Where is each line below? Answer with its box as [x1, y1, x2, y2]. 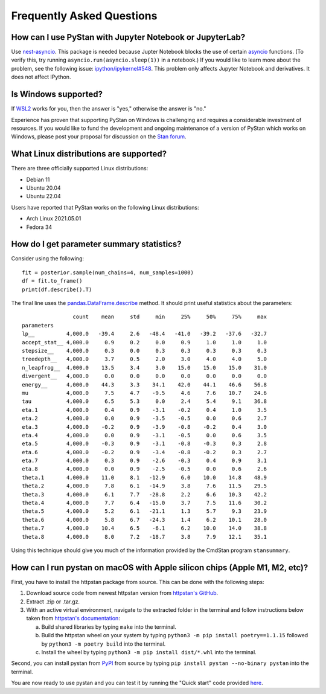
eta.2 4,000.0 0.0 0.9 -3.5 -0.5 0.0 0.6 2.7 [22, 415, 267, 422]
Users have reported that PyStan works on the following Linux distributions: [11, 204, 199, 211]
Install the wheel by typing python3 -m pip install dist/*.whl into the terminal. [41, 649, 257, 655]
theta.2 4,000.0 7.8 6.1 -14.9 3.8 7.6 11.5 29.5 [22, 483, 267, 489]
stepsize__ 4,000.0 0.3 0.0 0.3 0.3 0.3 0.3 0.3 [22, 347, 267, 354]
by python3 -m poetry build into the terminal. [41, 640, 166, 647]
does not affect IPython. [11, 73, 71, 81]
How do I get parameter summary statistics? [11, 239, 182, 249]
